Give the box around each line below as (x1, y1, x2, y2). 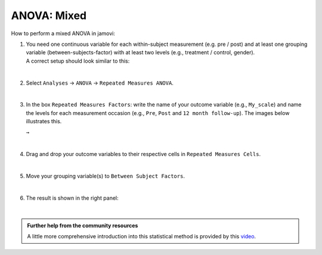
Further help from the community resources (27, 222, 138, 229)
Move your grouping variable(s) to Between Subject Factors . (26, 173, 185, 180)
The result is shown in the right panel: (26, 194, 119, 201)
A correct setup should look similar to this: (26, 57, 130, 64)
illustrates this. (26, 118, 62, 125)
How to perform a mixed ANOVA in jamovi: (11, 30, 116, 37)
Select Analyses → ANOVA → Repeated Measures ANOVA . (26, 79, 174, 86)
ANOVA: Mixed (11, 9, 86, 22)
